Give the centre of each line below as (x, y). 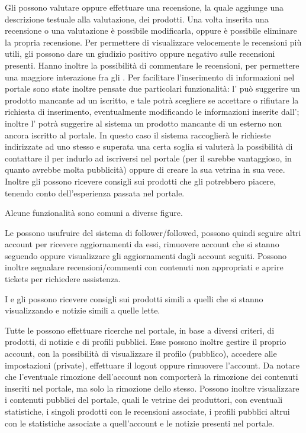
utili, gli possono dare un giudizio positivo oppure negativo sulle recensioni (140, 54)
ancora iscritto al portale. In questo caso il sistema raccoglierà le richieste (138, 135)
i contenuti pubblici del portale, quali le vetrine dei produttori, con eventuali (144, 400)
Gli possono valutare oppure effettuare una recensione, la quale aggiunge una (144, 7)
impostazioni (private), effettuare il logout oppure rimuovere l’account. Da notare (152, 365)
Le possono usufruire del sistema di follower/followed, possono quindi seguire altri (153, 232)
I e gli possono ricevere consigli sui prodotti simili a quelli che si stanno (134, 298)
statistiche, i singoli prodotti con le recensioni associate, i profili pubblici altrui (147, 411)
